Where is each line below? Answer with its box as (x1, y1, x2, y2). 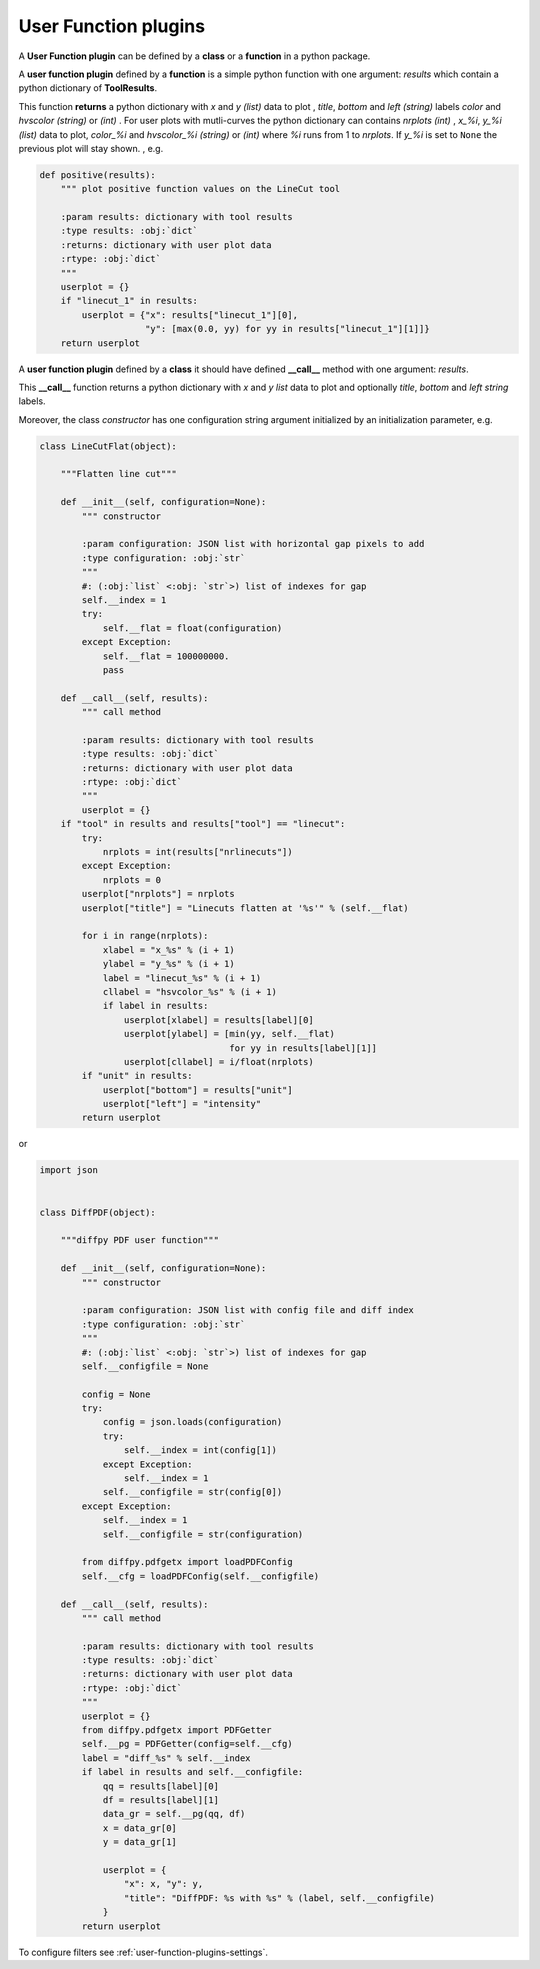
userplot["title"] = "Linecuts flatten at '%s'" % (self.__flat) (81, 902, 409, 914)
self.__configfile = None (81, 1360, 209, 1372)
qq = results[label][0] (102, 1780, 220, 1792)
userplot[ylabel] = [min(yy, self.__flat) (123, 1028, 335, 1040)
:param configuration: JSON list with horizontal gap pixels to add (81, 538, 425, 550)
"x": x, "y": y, (123, 1878, 204, 1890)
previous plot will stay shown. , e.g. (18, 142, 164, 154)
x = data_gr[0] (102, 1822, 177, 1834)
